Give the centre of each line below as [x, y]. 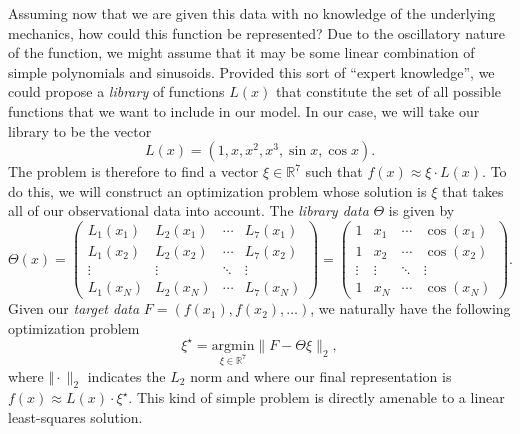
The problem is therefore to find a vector [133, 171]
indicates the [126, 375]
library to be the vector [80, 130]
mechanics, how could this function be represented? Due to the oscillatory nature [256, 32]
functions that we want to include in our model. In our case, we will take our [244, 110]
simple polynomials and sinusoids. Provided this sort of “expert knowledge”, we [251, 71]
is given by [421, 210]
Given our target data [74, 308]
